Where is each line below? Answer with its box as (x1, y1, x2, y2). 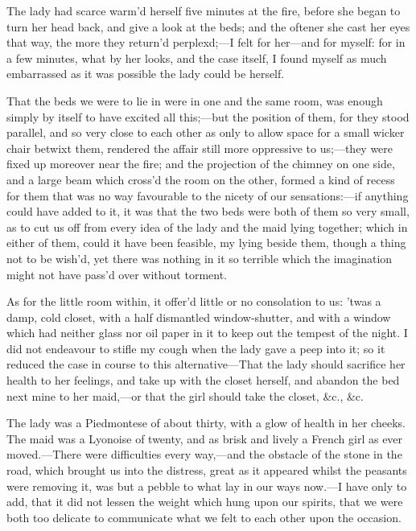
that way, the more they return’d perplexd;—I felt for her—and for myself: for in (6, 34, 406, 51)
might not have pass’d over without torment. (6, 265, 228, 282)
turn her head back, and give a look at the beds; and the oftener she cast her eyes (6, 18, 410, 35)
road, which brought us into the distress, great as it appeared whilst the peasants (6, 462, 407, 479)
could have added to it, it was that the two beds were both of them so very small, (6, 203, 410, 220)
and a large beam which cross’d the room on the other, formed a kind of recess (6, 171, 395, 187)
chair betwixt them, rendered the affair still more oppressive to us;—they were (6, 139, 393, 156)
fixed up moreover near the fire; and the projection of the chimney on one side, (6, 155, 395, 172)
